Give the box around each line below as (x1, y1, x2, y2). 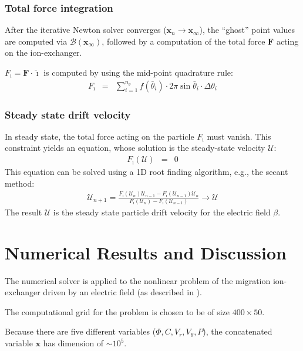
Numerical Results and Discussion (5, 240, 287, 264)
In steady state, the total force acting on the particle (5, 130, 194, 142)
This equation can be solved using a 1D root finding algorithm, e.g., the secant (5, 166, 288, 178)
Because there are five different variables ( (5, 325, 156, 338)
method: (5, 177, 35, 189)
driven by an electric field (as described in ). (43, 286, 202, 298)
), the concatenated (203, 325, 272, 338)
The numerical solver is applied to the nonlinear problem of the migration (5, 274, 271, 286)
